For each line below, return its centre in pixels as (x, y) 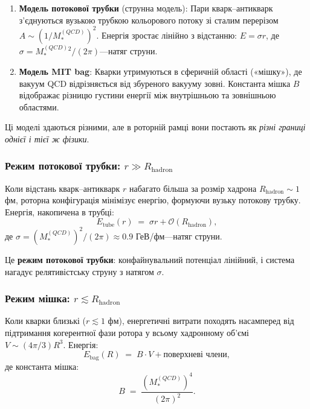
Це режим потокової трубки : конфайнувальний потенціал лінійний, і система (150, 259)
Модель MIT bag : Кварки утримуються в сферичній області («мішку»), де (160, 71)
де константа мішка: (42, 366)
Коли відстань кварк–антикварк (63, 188)
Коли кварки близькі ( (45, 321)
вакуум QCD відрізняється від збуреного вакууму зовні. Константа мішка (155, 83)
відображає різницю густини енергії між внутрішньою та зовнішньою (147, 95)
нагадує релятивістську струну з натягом (79, 271)
